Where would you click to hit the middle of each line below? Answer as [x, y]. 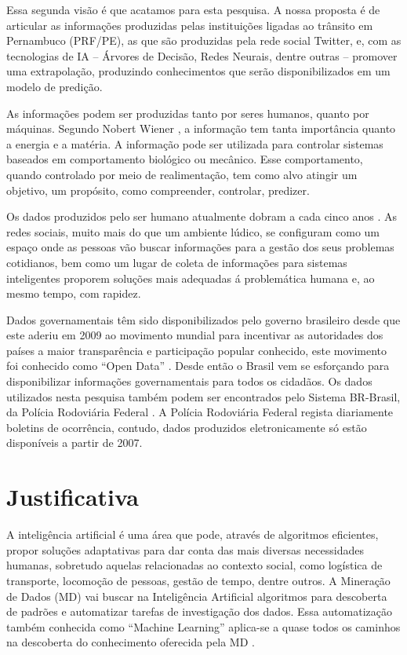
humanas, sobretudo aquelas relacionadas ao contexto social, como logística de [194, 565]
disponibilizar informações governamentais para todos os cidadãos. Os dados [189, 381]
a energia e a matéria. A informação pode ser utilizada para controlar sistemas [195, 143]
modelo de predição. [55, 86]
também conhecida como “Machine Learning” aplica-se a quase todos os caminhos [203, 626]
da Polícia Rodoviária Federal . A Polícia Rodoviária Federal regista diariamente [200, 412]
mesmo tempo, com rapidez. [74, 293]
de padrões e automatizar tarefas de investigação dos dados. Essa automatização [199, 611]
